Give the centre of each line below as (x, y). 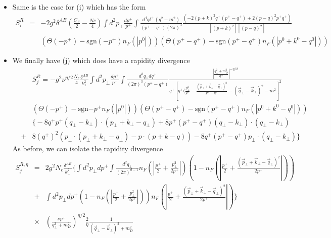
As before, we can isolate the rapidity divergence (88, 148)
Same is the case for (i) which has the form (79, 7)
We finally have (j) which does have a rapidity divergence (101, 60)
